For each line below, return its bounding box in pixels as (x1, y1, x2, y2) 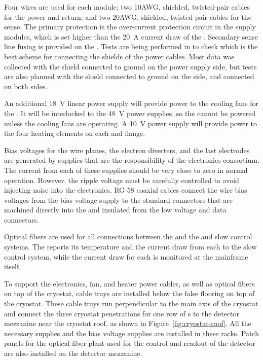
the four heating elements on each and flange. (4, 128, 145, 138)
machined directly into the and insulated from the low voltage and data (4, 204, 227, 215)
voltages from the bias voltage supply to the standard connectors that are (4, 194, 233, 205)
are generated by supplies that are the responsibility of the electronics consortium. (4, 155, 259, 165)
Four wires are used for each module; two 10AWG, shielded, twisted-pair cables (4, 2, 250, 12)
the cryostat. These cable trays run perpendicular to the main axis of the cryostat (4, 298, 258, 309)
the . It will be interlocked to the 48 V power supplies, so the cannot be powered (4, 107, 256, 118)
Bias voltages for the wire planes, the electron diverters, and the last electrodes (4, 145, 250, 155)
